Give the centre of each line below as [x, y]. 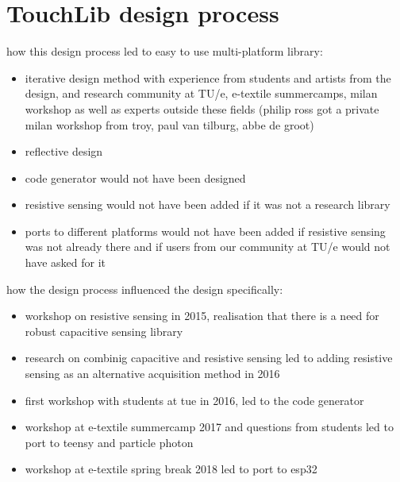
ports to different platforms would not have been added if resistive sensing [205, 231]
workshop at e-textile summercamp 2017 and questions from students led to [209, 427]
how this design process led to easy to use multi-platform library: [165, 51]
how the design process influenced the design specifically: [145, 289]
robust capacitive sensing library [104, 331]
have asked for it [65, 262]
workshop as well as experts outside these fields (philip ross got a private [202, 108]
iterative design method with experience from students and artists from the [208, 77]
